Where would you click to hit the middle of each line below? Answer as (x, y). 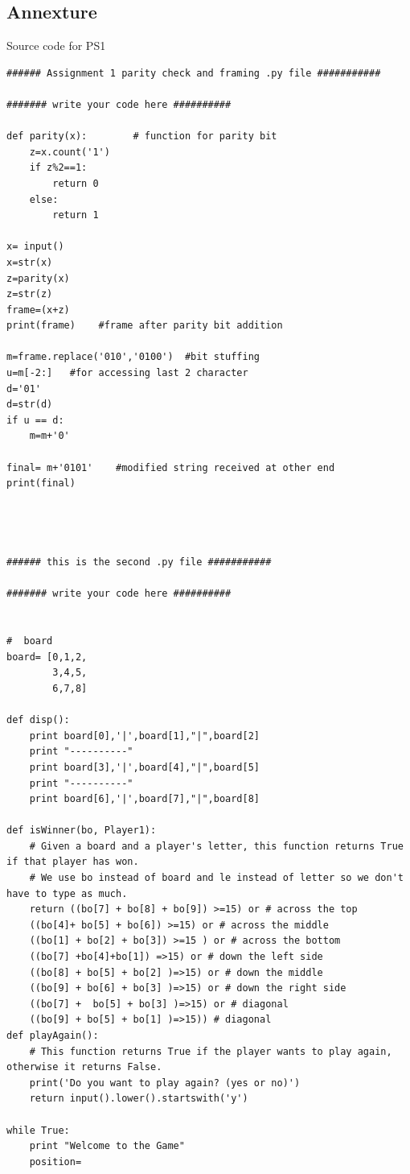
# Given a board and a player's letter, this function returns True (216, 846)
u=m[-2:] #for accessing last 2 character (127, 373)
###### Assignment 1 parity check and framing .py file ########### (194, 73)
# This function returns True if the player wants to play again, (211, 1051)
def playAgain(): (53, 1036)
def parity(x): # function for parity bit (142, 136)
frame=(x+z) (38, 310)
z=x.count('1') (70, 152)
